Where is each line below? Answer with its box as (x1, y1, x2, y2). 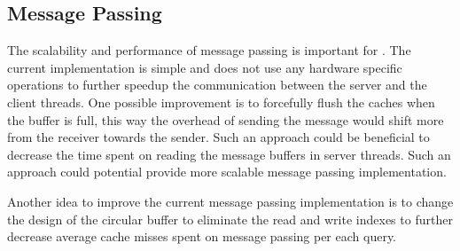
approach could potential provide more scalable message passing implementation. (7, 162, 447, 181)
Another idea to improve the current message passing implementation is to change (7, 192, 454, 210)
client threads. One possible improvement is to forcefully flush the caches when (7, 92, 435, 111)
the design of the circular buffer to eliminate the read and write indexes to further (7, 209, 453, 228)
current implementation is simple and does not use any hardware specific (7, 58, 402, 76)
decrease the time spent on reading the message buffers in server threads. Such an (7, 145, 451, 163)
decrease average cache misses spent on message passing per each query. (7, 227, 397, 246)
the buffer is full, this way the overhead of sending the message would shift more (7, 110, 444, 129)
